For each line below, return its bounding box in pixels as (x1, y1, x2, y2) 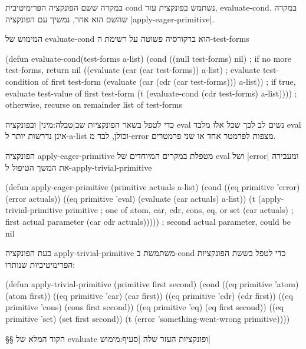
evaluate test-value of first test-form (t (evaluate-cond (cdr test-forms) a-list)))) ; (5, 87, 297, 99)
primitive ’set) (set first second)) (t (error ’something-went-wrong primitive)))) (5, 313, 290, 325)
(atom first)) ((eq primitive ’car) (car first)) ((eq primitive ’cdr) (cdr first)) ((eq (5, 289, 293, 301)
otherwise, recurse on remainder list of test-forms (5, 98, 183, 111)
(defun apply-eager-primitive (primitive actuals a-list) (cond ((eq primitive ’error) (5, 181, 300, 193)
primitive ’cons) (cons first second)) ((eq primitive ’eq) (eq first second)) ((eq (5, 301, 284, 313)
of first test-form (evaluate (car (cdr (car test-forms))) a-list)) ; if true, (41, 75, 296, 87)
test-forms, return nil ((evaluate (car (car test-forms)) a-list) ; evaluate (5, 64, 261, 76)
